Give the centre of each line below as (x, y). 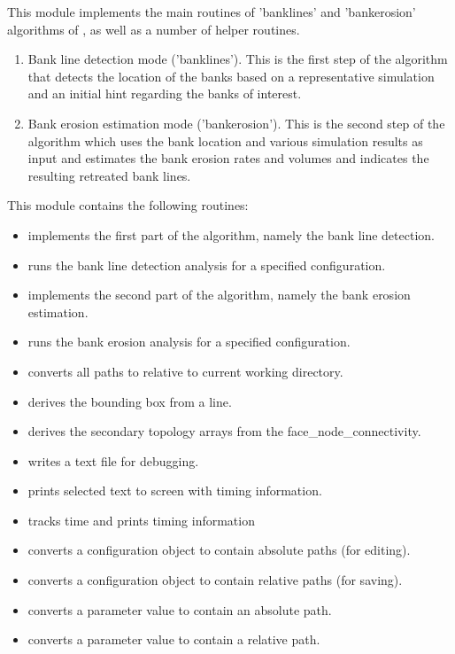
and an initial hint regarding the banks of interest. (165, 93)
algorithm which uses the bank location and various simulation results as (225, 140)
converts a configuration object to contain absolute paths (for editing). (219, 550)
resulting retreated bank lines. (109, 175)
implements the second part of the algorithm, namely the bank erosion (219, 295)
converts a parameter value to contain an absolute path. (180, 609)
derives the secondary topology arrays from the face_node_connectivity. (224, 431)
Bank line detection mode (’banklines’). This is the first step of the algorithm (238, 59)
